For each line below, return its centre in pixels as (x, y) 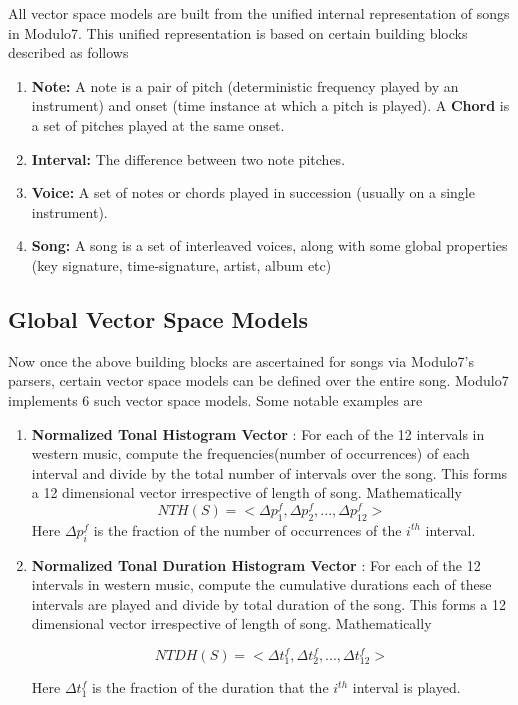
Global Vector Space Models (158, 318)
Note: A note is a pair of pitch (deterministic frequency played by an (245, 85)
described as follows (68, 52)
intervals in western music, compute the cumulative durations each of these (261, 584)
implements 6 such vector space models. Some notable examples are (215, 399)
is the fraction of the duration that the (210, 687)
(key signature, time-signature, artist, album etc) (181, 264)
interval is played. (406, 687)
